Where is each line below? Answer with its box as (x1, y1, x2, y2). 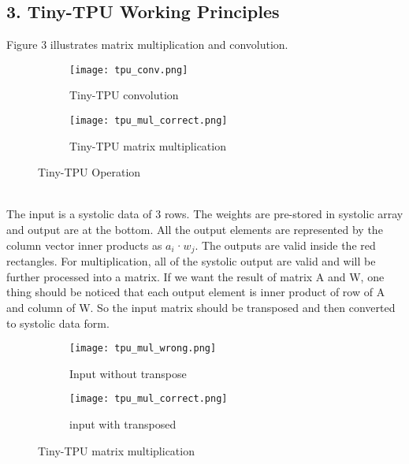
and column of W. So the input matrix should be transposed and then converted (6, 299, 396, 315)
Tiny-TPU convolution (69, 87, 179, 103)
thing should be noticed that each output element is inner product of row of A (6, 284, 385, 300)
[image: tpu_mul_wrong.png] (69, 343, 217, 354)
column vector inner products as (6, 236, 162, 253)
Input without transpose (69, 365, 187, 381)
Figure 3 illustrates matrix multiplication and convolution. (6, 36, 288, 53)
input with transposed (69, 416, 177, 432)
